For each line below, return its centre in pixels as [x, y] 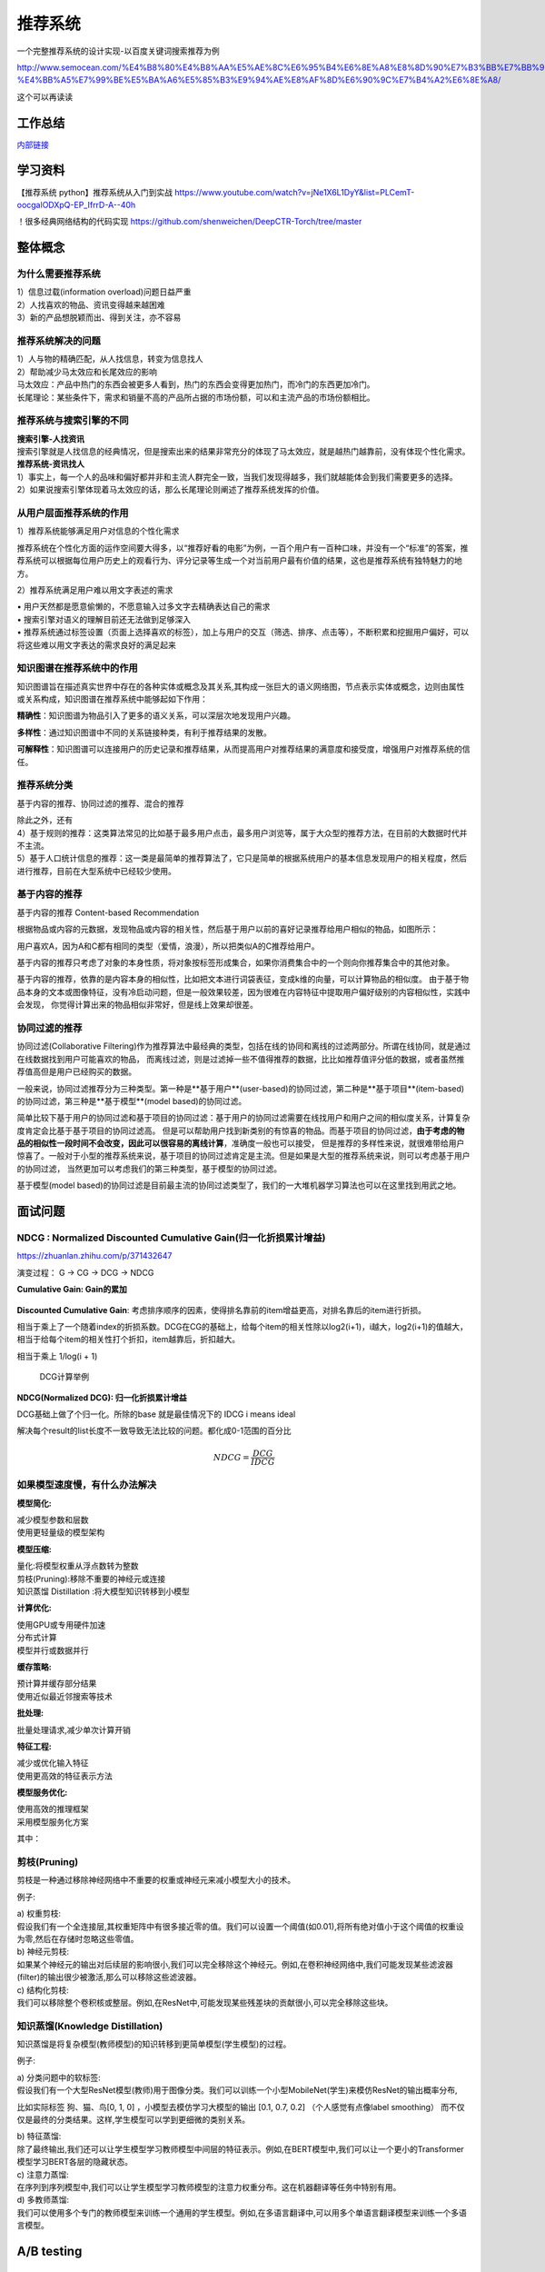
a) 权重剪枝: [39, 1914]
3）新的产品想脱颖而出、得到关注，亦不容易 [99, 317]
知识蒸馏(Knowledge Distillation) [90, 2026]
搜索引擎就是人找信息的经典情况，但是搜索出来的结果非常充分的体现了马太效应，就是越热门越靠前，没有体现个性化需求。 [243, 452]
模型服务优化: [42, 1793]
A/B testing [50, 2251]
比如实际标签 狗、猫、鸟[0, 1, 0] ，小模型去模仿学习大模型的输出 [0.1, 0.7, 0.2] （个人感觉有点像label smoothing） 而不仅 [241, 2107]
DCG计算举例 [64, 1377]
